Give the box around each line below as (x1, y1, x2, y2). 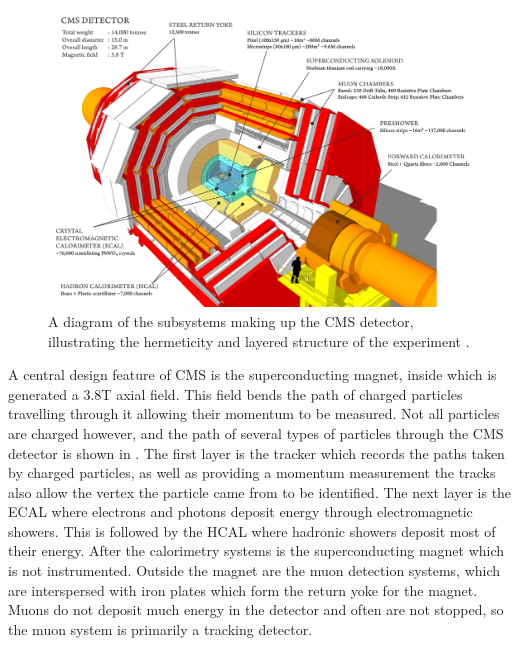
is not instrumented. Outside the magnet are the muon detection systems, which (8, 560, 501, 581)
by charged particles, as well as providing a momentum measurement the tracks (8, 462, 496, 483)
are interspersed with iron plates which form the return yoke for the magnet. (8, 579, 478, 600)
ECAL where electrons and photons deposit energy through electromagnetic (8, 501, 473, 522)
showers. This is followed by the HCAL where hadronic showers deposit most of (8, 520, 496, 541)
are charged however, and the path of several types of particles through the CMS (8, 422, 504, 443)
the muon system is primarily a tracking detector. (8, 618, 313, 639)
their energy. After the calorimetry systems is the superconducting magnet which (8, 540, 505, 561)
